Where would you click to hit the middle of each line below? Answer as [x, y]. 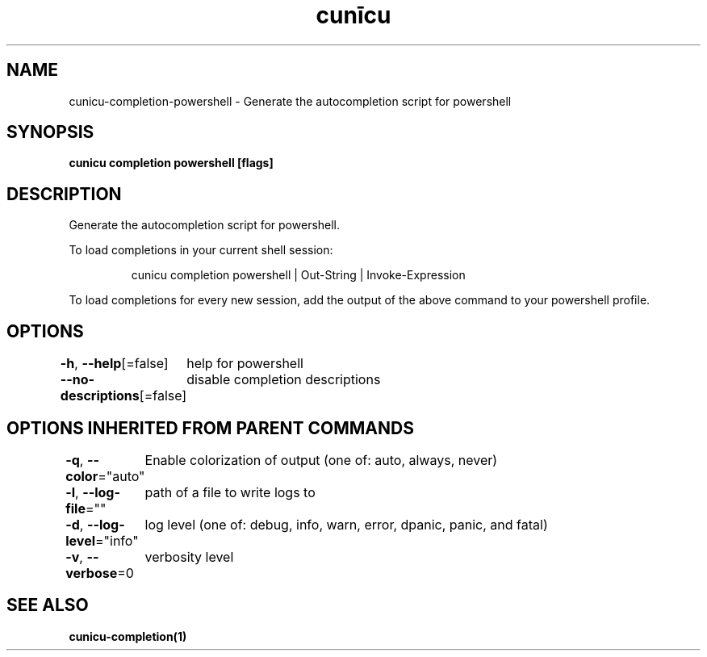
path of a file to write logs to [230, 492]
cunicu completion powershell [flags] [171, 163]
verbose [92, 573]
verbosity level [189, 557]
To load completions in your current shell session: [201, 250]
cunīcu [353, 15]
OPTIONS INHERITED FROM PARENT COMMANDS [210, 428]
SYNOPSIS [50, 132]
